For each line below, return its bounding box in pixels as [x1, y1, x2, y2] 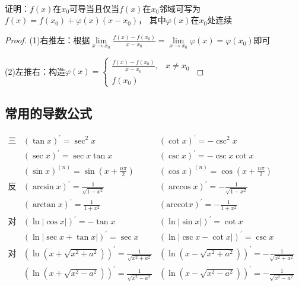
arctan [32, 201, 56, 209]
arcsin [32, 183, 54, 192]
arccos [168, 183, 191, 192]
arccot [166, 201, 189, 209]
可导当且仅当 [69, 2, 120, 14]
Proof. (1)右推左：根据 [5, 34, 90, 46]
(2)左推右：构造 [5, 65, 65, 77]
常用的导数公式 [5, 104, 92, 122]
